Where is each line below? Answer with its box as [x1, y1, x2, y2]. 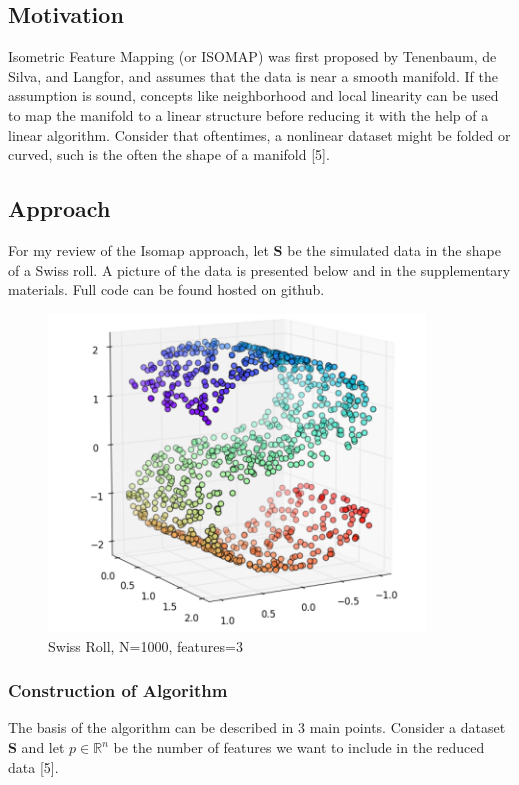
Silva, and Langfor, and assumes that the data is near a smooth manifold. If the [8, 65, 498, 86]
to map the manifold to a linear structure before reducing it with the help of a [8, 104, 489, 125]
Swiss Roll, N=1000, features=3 [48, 635, 243, 656]
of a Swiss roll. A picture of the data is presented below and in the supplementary [8, 259, 511, 280]
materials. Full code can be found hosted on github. [8, 279, 325, 300]
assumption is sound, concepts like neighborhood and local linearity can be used [8, 85, 499, 106]
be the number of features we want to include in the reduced [113, 737, 485, 758]
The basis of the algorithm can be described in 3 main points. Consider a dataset [8, 717, 506, 738]
